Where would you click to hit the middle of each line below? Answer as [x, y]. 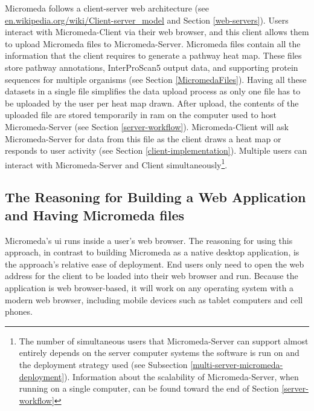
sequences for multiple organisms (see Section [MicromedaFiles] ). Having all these [156, 79]
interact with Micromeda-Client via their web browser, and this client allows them [157, 32]
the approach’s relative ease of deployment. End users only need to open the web [155, 264]
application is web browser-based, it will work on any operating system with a [149, 287]
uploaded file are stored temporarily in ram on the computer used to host [141, 115]
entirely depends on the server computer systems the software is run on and [159, 353]
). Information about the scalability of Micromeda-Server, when [181, 376]
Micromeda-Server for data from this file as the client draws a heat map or [143, 138]
